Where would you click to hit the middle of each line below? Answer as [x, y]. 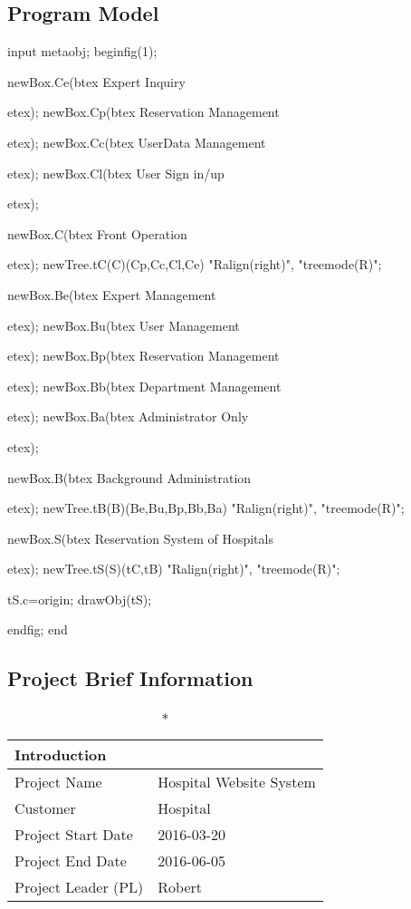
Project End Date [71, 861]
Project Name [58, 782]
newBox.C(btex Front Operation [97, 233]
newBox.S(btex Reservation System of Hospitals [140, 538]
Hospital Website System [237, 782]
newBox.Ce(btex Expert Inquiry [96, 81]
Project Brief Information [130, 678]
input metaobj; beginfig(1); [82, 51]
